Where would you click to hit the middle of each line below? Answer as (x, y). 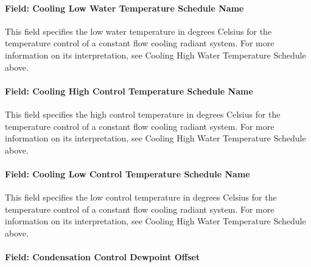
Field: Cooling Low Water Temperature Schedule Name (124, 8)
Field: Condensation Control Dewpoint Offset (103, 257)
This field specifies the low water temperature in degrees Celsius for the (138, 31)
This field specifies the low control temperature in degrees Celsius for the (141, 197)
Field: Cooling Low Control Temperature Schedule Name (128, 173)
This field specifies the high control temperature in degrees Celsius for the (143, 114)
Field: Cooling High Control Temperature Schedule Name (129, 91)
